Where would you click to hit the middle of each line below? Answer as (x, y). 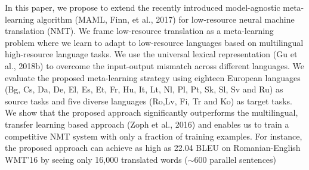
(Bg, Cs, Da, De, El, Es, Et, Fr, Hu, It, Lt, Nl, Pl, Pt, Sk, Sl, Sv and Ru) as (144, 89)
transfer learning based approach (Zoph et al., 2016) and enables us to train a (147, 124)
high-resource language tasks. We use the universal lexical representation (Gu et (151, 54)
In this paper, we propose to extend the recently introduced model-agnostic (143, 7)
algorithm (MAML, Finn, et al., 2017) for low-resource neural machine (166, 19)
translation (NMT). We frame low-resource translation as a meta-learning (139, 31)
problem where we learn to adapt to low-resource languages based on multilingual (154, 42)
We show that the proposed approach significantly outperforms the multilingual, (152, 112)
